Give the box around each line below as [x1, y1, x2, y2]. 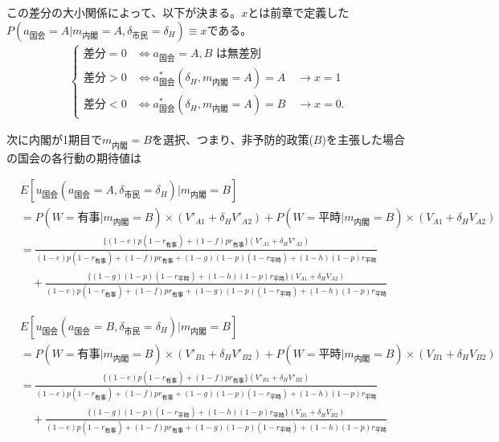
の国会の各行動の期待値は [6, 149, 141, 166]
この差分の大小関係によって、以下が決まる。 [6, 4, 242, 20]
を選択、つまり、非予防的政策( [151, 131, 313, 148]
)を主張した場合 [321, 131, 405, 148]
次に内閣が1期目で [6, 131, 102, 148]
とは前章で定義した [247, 4, 350, 20]
